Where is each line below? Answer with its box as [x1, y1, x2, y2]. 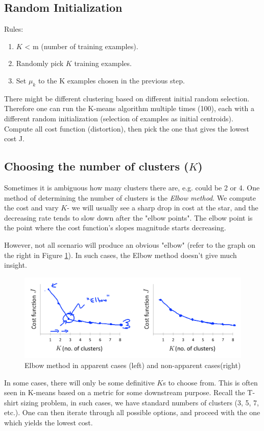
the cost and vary [4, 202, 59, 213]
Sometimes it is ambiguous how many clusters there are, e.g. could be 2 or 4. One [4, 182, 260, 192]
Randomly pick [16, 58, 64, 69]
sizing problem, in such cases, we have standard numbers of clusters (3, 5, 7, [20, 397, 259, 407]
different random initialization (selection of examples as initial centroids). [4, 113, 233, 123]
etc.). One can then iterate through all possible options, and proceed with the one [4, 407, 260, 418]
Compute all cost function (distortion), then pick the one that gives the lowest [4, 123, 249, 134]
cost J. [4, 133, 25, 144]
